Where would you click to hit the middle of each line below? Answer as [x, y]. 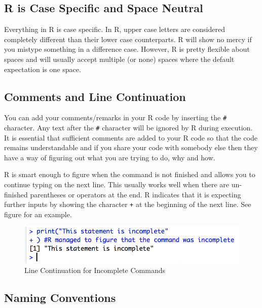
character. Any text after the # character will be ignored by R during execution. [128, 128]
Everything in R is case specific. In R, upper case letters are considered [115, 29]
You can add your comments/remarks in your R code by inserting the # [116, 117]
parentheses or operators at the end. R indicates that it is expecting [136, 194]
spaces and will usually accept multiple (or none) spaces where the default [119, 59]
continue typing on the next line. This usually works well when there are [117, 184]
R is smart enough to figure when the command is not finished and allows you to [130, 174]
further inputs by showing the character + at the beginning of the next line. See [128, 204]
